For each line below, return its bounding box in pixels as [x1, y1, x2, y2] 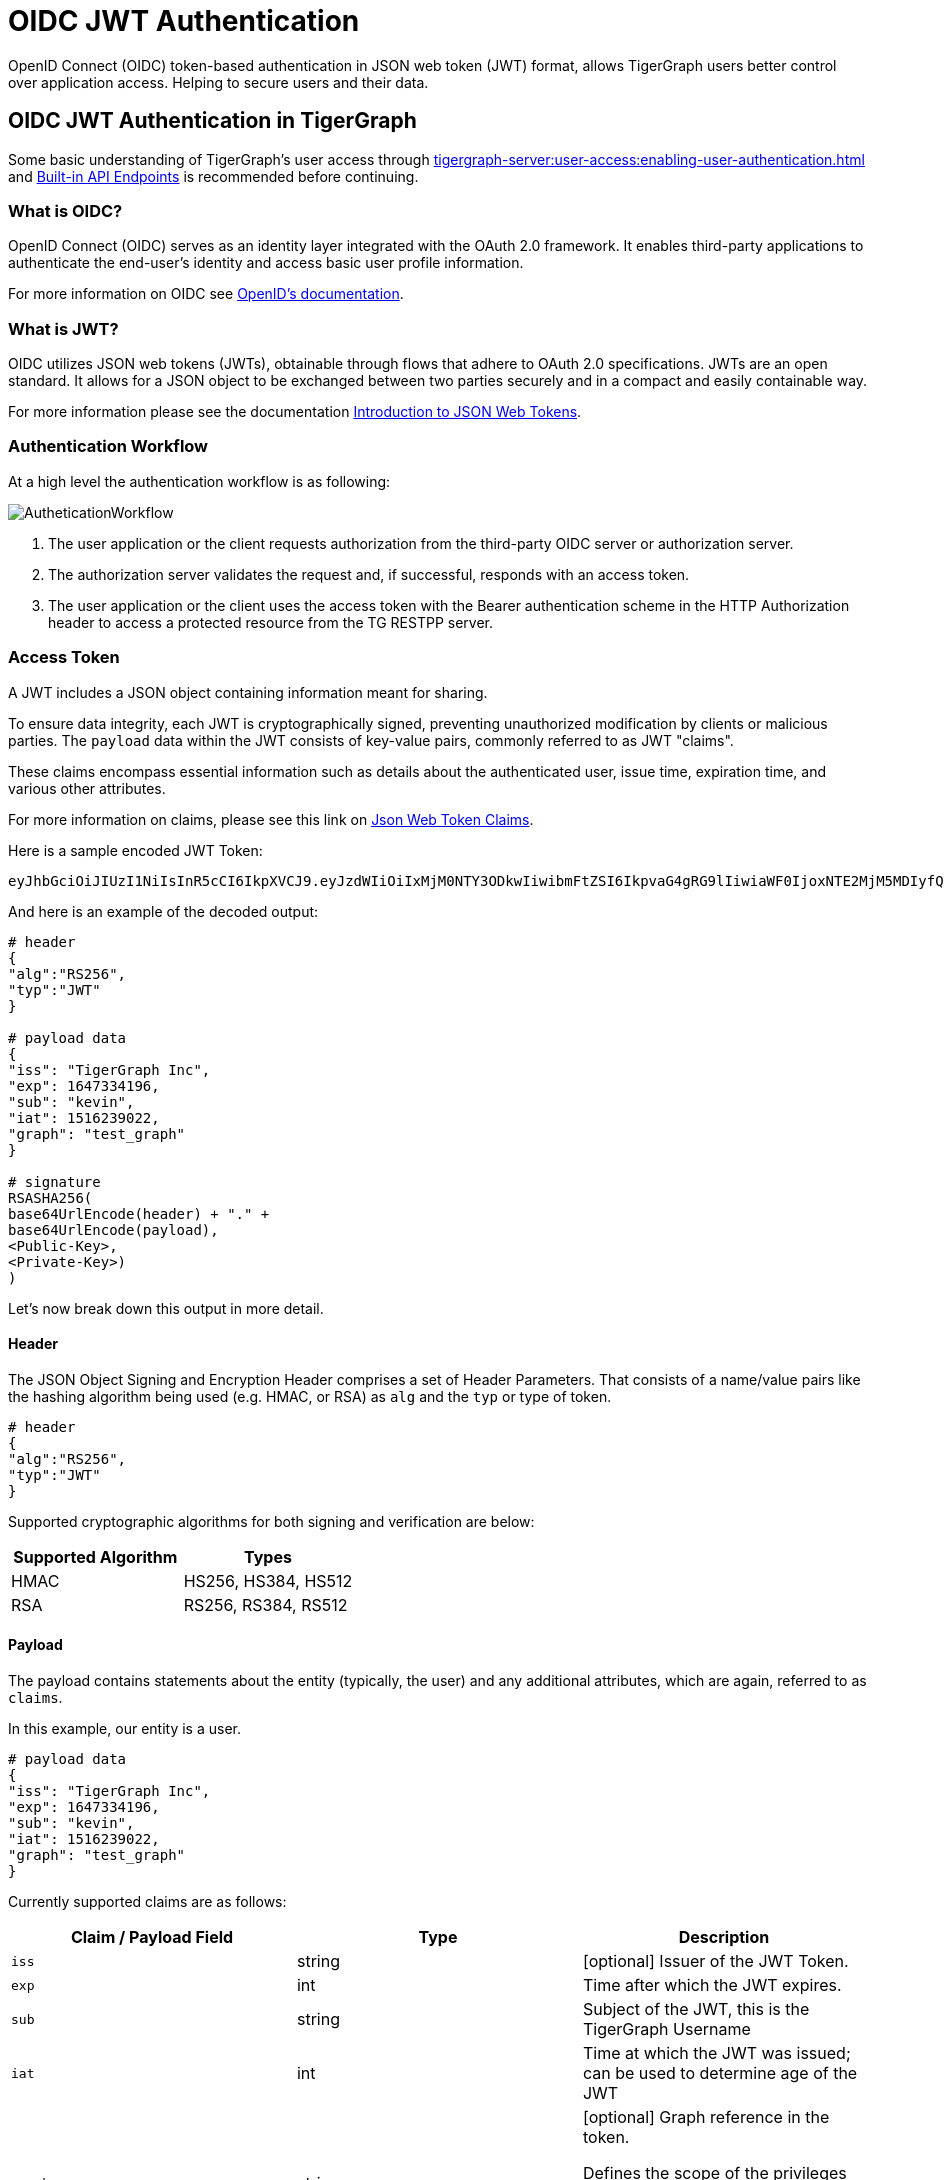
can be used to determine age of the [582, 2063, 858, 2084]
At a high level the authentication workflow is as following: [8, 472, 391, 490]
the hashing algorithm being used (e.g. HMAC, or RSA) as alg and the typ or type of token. [8, 1387, 612, 1405]
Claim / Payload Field [70, 1927, 234, 1948]
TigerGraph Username [582, 2019, 751, 2040]
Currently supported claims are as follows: [8, 1893, 287, 1911]
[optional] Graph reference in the [582, 2107, 830, 2128]
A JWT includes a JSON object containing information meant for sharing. [8, 683, 488, 701]
